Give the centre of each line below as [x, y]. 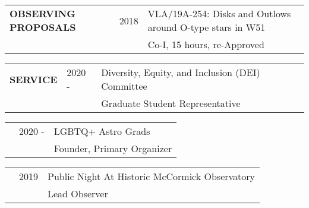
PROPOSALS [43, 27]
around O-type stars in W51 [206, 27]
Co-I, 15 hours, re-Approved [206, 44]
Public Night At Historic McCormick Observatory [152, 176]
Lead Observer [78, 193]
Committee [124, 86]
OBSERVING [42, 13]
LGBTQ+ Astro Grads [102, 131]
